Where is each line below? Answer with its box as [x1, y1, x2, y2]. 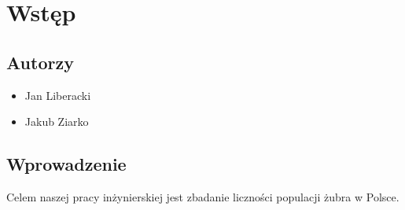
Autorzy [6, 50, 74, 74]
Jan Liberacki [24, 87, 91, 103]
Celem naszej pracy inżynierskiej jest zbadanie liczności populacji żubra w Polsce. [6, 188, 399, 204]
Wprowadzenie [6, 152, 127, 176]
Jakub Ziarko [24, 113, 89, 130]
